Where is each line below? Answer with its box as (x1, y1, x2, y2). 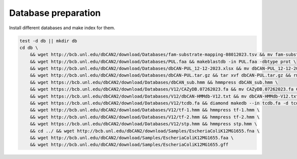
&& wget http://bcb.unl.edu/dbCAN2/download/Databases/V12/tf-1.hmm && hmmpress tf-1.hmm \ (30, 107, 260, 113)
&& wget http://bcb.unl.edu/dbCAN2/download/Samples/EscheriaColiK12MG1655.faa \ (30, 135, 234, 141)
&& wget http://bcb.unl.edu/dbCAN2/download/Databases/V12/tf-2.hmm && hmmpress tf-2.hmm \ (30, 114, 260, 120)
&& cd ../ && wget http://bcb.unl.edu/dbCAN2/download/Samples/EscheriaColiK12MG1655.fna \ (30, 128, 260, 134)
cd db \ (19, 45, 38, 51)
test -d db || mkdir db (19, 38, 78, 44)
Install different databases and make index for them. (9, 25, 116, 31)
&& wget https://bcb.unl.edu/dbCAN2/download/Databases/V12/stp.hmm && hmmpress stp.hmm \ (30, 121, 257, 127)
